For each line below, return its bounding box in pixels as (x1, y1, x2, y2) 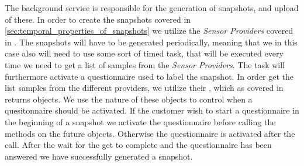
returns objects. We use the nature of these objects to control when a (5, 93, 253, 105)
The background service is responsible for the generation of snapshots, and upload (5, 2, 299, 13)
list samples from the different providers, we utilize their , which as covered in (5, 82, 284, 94)
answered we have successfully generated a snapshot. (5, 150, 193, 162)
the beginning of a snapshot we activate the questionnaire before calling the (5, 115, 276, 128)
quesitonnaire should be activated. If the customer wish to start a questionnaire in (5, 104, 299, 116)
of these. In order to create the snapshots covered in (5, 13, 191, 25)
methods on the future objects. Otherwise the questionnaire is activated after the (5, 127, 295, 139)
